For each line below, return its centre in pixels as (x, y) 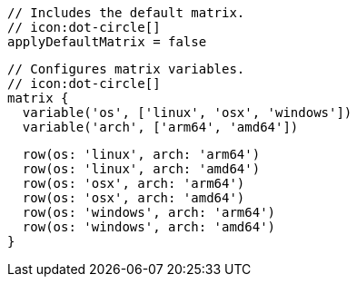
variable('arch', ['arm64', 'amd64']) (160, 127)
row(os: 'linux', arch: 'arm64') (141, 154)
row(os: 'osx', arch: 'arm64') (134, 183)
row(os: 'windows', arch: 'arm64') (149, 212)
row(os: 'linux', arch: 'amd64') (141, 169)
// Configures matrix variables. (126, 69)
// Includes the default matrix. (126, 13)
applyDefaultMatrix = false (107, 42)
